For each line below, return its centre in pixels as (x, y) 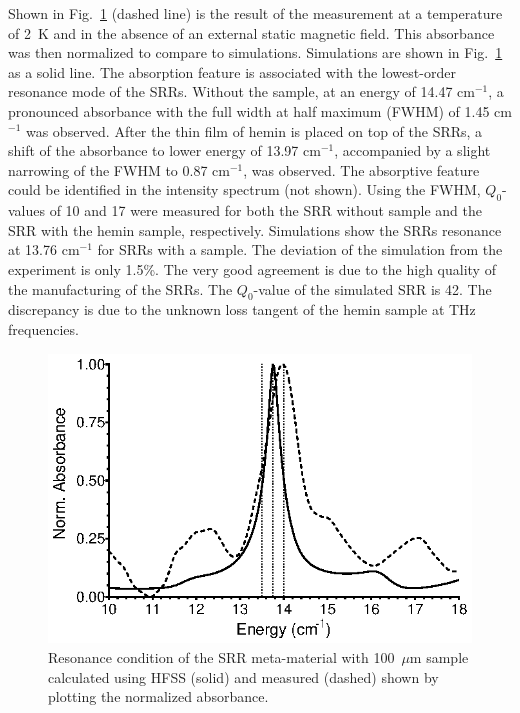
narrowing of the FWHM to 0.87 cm (119, 169)
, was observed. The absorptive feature (361, 169)
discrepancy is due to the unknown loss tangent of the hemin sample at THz (242, 309)
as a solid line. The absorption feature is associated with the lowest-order (232, 71)
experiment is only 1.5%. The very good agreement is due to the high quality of (252, 268)
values (27, 210)
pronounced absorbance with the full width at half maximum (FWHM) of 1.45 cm (260, 110)
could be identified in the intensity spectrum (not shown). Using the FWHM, (244, 189)
